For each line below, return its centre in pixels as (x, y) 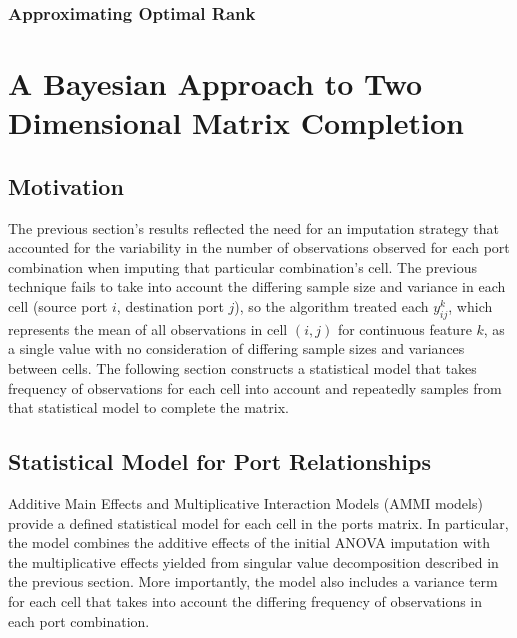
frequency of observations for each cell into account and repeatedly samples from (255, 387)
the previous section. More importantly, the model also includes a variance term (253, 581)
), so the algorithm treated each (331, 305)
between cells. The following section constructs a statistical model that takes (242, 367)
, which (470, 305)
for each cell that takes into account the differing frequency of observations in (245, 600)
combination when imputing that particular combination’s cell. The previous (242, 266)
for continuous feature (404, 328)
